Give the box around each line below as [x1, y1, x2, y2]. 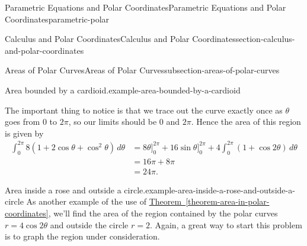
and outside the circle [50, 218, 129, 231]
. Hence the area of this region [191, 115, 301, 128]
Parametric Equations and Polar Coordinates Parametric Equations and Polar [5, 1, 286, 13]
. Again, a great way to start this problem [149, 218, 302, 231]
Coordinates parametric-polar [5, 12, 110, 25]
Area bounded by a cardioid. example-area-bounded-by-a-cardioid [5, 83, 241, 96]
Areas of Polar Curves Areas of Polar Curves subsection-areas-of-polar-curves [5, 64, 280, 76]
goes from [5, 115, 40, 128]
